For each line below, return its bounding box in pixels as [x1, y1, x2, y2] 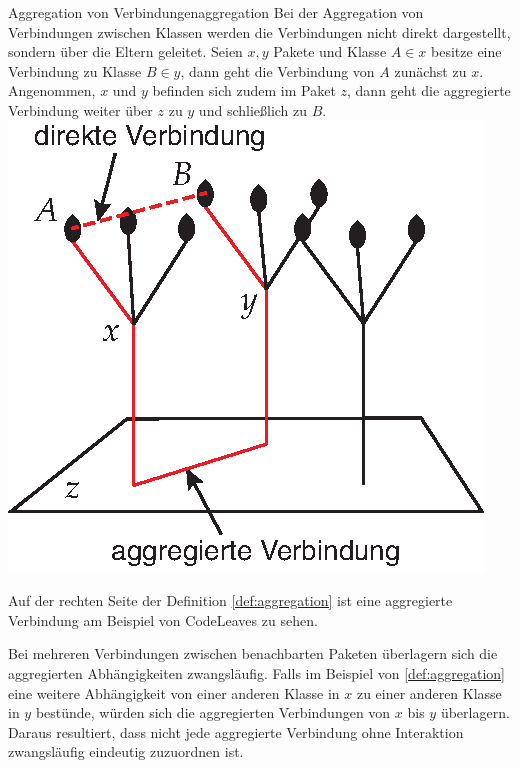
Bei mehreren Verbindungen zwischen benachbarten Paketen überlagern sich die [8, 643, 498, 664]
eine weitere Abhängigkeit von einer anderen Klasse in [8, 682, 340, 703]
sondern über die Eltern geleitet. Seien [8, 41, 243, 62]
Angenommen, [8, 80, 96, 101]
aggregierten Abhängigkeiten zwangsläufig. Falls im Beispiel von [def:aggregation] [8, 662, 505, 683]
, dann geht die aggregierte [347, 80, 511, 101]
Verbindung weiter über [8, 99, 153, 120]
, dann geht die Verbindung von [180, 60, 375, 81]
